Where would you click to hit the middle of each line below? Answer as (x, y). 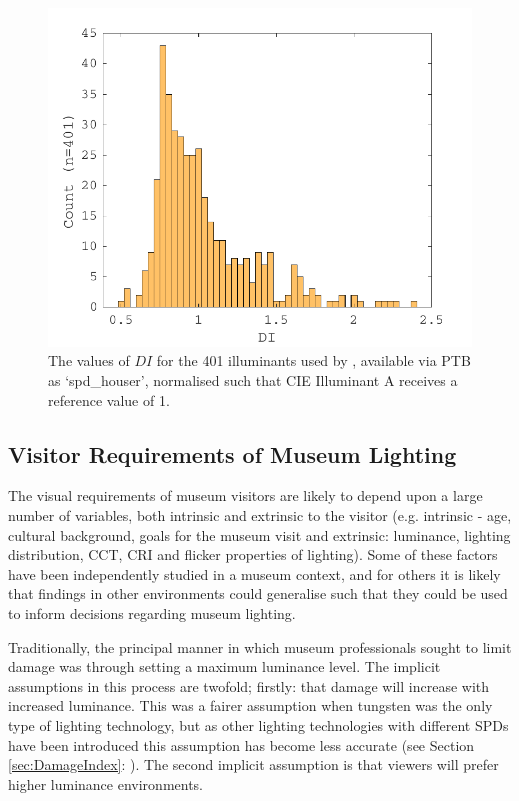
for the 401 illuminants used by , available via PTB (313, 360)
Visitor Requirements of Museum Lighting (232, 453)
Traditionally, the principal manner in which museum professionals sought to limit (260, 646)
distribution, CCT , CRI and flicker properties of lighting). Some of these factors (253, 554)
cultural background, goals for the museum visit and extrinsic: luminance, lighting (259, 534)
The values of (89, 360)
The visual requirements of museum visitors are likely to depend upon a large (245, 495)
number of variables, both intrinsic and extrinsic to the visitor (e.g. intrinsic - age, (260, 515)
